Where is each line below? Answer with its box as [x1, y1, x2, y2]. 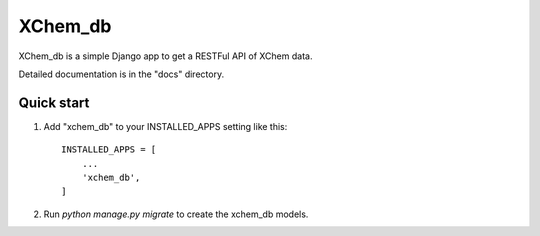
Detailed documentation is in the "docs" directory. [18, 68, 225, 80]
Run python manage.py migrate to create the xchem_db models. [43, 208, 309, 220]
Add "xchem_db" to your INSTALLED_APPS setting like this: [43, 120, 288, 132]
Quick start [18, 94, 90, 111]
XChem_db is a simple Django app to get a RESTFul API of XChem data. [18, 50, 313, 62]
